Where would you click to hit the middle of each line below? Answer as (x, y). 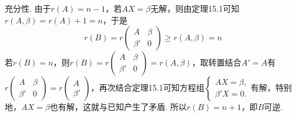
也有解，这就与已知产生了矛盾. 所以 (118, 107)
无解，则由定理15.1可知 (195, 8)
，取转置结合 (217, 62)
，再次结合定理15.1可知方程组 (148, 87)
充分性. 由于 (28, 8)
